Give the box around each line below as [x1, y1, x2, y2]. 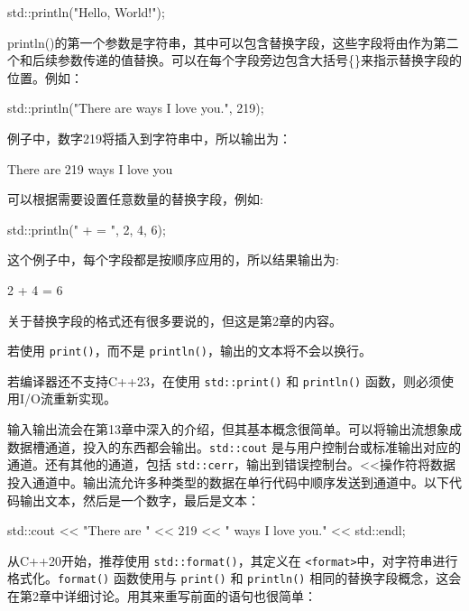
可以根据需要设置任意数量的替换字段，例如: [7, 190, 263, 208]
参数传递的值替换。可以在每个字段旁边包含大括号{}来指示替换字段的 [57, 51, 462, 69]
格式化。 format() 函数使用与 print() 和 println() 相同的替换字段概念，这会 [7, 569, 462, 588]
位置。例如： [7, 68, 83, 87]
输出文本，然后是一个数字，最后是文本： [19, 490, 260, 509]
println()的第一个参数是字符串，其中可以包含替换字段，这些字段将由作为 [7, 32, 434, 51]
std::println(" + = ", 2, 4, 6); [7, 219, 166, 238]
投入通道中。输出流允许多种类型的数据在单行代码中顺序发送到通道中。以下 [7, 472, 449, 491]
